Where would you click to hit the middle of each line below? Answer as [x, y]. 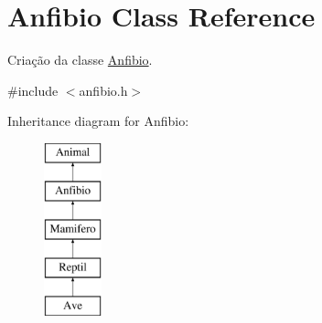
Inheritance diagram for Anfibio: [98, 121]
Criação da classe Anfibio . [80, 60]
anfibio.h [103, 90]
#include [33, 90]
